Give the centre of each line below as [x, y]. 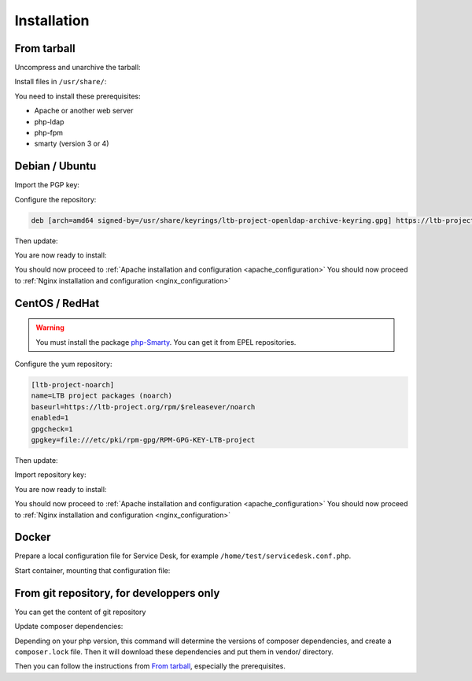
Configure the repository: [55, 199]
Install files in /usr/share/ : [61, 82]
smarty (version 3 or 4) [72, 144]
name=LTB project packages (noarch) [102, 396]
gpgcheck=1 [52, 429]
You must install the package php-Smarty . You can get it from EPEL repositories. [166, 342]
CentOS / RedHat [57, 303]
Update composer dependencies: [69, 627]
